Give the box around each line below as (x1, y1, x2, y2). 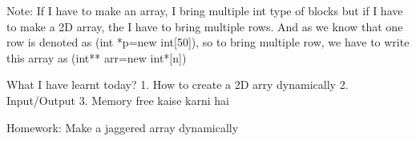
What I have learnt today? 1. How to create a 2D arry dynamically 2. (6, 76, 349, 93)
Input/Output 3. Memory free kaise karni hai (6, 91, 229, 108)
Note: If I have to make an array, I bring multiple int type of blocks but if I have (6, 2, 403, 18)
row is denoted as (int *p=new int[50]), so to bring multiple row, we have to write (6, 34, 410, 50)
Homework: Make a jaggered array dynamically (6, 119, 239, 135)
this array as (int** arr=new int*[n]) (6, 49, 187, 66)
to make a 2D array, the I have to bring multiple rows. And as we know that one (6, 18, 403, 34)
